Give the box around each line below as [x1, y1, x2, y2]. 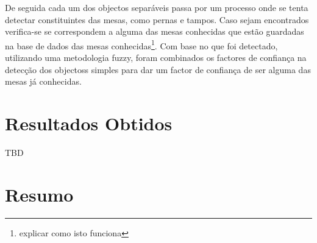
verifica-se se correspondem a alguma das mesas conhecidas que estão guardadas [5, 25, 304, 38]
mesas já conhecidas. [5, 75, 82, 88]
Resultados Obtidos [5, 111, 173, 135]
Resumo [5, 181, 74, 206]
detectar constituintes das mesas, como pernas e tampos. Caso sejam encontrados [5, 13, 309, 26]
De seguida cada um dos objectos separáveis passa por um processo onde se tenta [5, 1, 308, 13]
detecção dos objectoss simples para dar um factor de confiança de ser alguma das [5, 63, 311, 76]
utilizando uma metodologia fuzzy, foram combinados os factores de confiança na [5, 51, 307, 64]
